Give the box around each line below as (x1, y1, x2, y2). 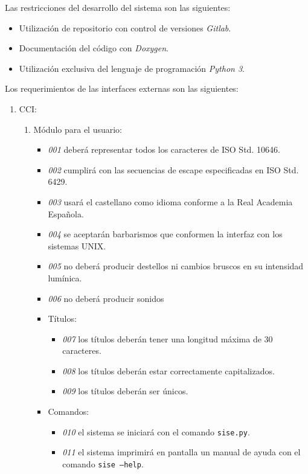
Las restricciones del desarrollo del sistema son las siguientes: (5, 1, 231, 13)
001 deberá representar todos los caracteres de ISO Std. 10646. (48, 143, 280, 156)
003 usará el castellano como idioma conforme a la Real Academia (48, 195, 293, 208)
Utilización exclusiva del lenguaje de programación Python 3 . (19, 62, 245, 74)
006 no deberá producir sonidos (48, 292, 164, 304)
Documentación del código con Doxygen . (19, 42, 169, 54)
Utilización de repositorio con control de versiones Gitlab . (19, 21, 231, 34)
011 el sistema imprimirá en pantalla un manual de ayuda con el (62, 446, 301, 458)
